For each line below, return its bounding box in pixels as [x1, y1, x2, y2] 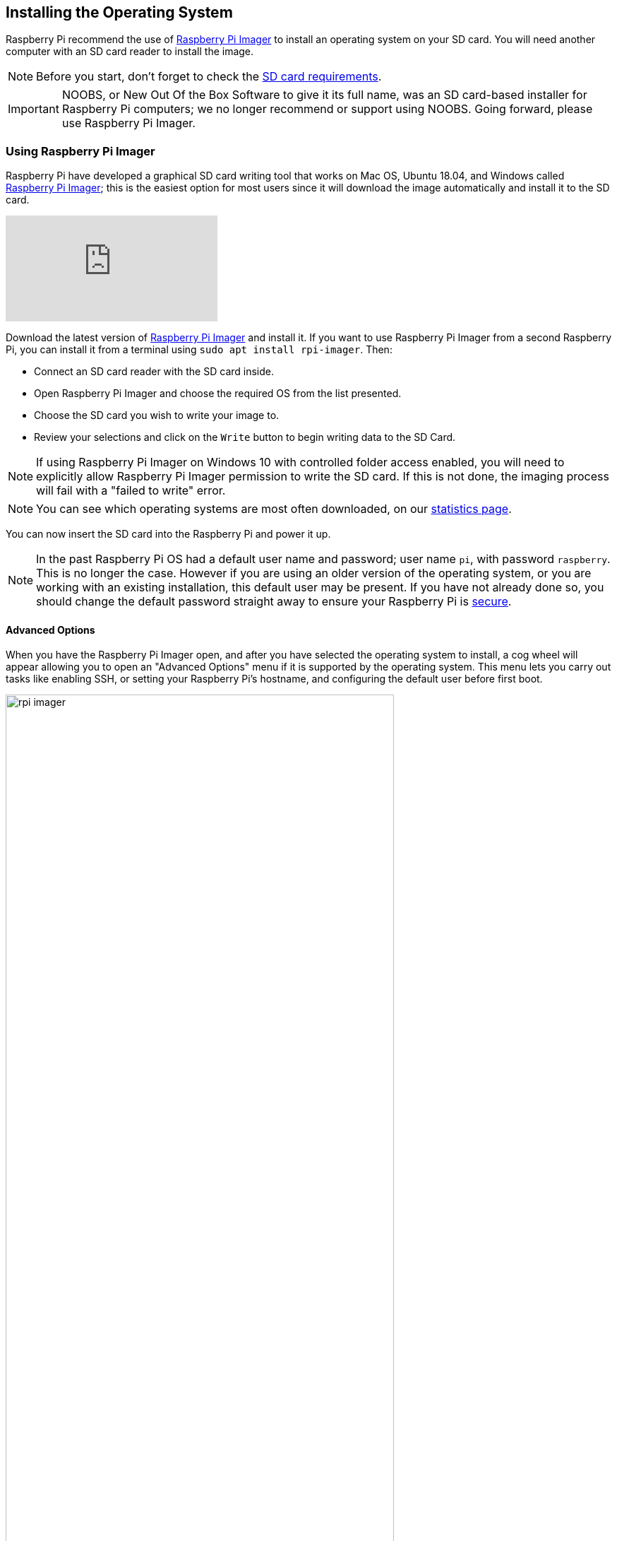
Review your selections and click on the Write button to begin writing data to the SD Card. [34, 431, 456, 444]
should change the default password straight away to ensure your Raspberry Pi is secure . [36, 594, 512, 609]
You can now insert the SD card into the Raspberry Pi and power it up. [6, 528, 331, 541]
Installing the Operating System [6, 4, 233, 21]
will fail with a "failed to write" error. [36, 483, 226, 498]
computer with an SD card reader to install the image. [6, 45, 254, 58]
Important [8, 102, 59, 117]
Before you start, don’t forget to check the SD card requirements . [36, 69, 382, 84]
